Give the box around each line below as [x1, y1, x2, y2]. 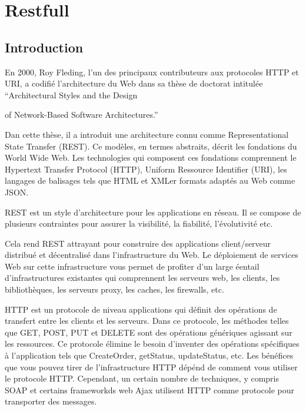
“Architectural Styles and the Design [5, 88, 138, 101]
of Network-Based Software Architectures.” [5, 108, 158, 121]
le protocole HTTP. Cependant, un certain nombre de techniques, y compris [5, 372, 280, 385]
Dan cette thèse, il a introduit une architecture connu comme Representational [5, 128, 289, 140]
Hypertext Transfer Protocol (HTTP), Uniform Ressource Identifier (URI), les [5, 163, 287, 175]
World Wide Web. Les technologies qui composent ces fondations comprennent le [5, 151, 297, 164]
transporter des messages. [5, 395, 97, 407]
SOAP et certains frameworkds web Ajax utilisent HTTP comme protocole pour [5, 383, 294, 396]
